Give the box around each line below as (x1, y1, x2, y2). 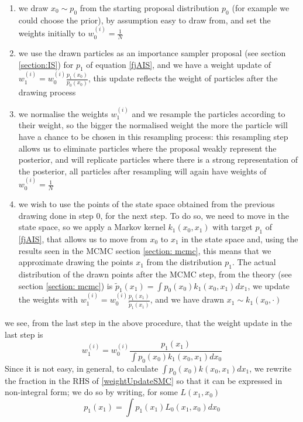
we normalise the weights (18, 107, 108, 119)
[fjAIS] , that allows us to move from (18, 233, 147, 245)
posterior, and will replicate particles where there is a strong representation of (18, 153, 298, 166)
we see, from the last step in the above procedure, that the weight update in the (5, 317, 292, 329)
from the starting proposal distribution (80, 2, 219, 13)
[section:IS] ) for (18, 58, 74, 70)
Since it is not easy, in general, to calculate (5, 362, 159, 374)
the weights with (18, 293, 78, 306)
